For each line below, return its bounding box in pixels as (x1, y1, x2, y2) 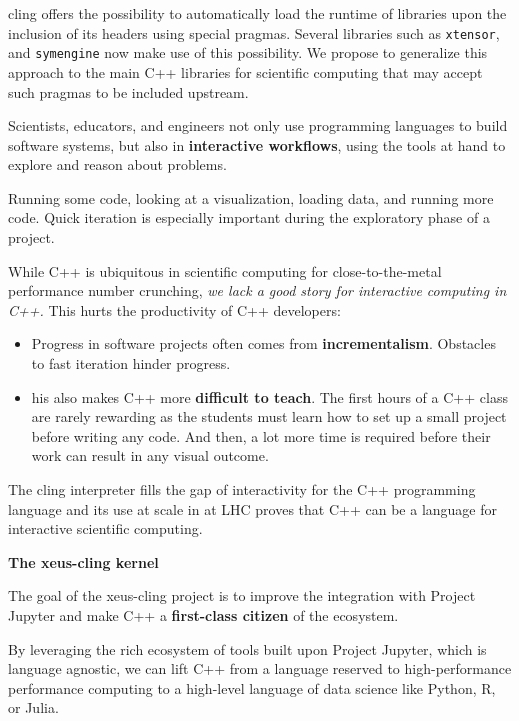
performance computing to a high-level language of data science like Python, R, (8, 677, 496, 698)
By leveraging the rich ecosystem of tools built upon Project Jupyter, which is (8, 638, 487, 659)
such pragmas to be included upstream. (8, 81, 249, 102)
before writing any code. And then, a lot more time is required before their (31, 425, 491, 446)
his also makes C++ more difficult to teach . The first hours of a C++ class (31, 386, 508, 407)
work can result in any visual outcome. (31, 445, 269, 466)
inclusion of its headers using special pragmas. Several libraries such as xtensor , (8, 22, 500, 43)
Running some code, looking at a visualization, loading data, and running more (8, 187, 494, 208)
